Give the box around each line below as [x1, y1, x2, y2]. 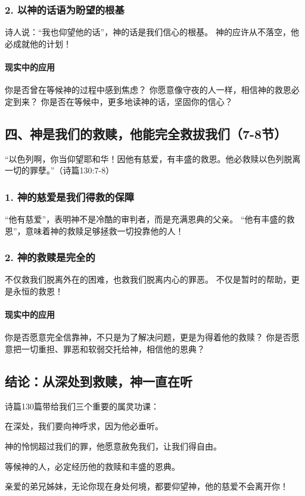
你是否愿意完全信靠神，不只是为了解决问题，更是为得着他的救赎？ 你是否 [5, 331, 291, 343]
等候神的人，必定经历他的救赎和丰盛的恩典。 [5, 460, 180, 472]
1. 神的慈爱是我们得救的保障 [5, 189, 135, 204]
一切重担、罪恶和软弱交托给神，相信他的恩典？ [21, 342, 205, 355]
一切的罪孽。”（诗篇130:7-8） [5, 164, 114, 176]
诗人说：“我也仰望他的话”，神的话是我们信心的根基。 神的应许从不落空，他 [5, 26, 299, 38]
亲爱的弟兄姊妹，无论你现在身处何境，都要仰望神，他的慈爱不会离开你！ [5, 480, 288, 492]
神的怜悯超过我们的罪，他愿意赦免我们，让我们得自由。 [5, 439, 222, 452]
